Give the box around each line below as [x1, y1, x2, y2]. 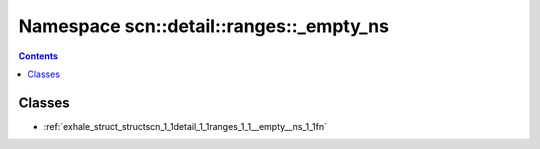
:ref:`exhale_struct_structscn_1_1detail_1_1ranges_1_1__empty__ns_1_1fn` [43, 120, 328, 132]
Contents [18, 50, 59, 62]
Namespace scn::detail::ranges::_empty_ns [18, 15, 390, 37]
